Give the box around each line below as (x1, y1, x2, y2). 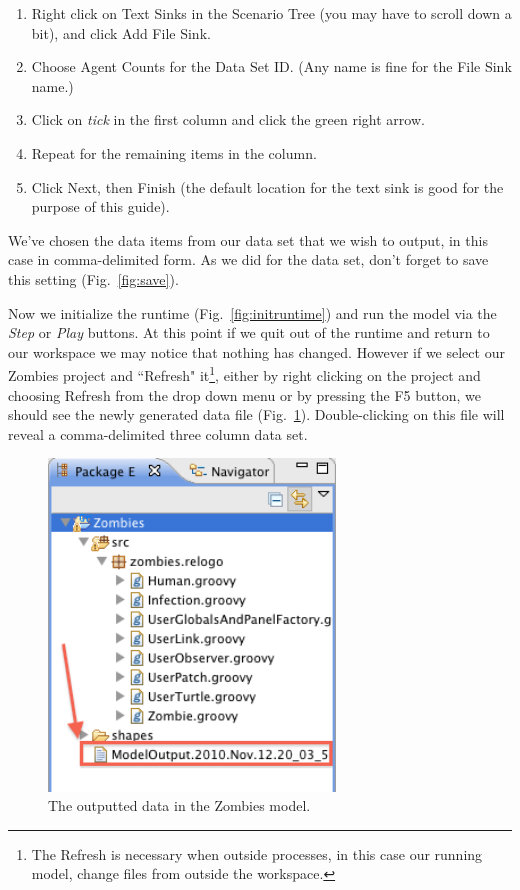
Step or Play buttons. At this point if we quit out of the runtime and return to (8, 322, 490, 343)
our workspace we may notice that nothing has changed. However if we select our (8, 341, 505, 362)
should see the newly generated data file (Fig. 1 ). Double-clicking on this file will (8, 404, 505, 425)
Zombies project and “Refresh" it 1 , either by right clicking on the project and (8, 362, 481, 385)
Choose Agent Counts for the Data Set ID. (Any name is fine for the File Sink (31, 56, 512, 77)
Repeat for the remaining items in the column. (31, 142, 317, 163)
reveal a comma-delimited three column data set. (8, 423, 308, 444)
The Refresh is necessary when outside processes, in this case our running (31, 843, 483, 864)
